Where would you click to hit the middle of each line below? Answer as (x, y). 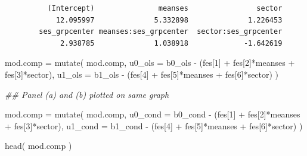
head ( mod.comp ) (38, 146)
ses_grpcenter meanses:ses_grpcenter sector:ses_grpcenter (161, 32)
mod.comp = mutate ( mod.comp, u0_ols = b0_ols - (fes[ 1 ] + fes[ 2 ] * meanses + (150, 63)
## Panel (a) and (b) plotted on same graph (87, 94)
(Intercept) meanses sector (165, 8)
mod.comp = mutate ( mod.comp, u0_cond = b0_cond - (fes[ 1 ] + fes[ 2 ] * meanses (153, 114)
